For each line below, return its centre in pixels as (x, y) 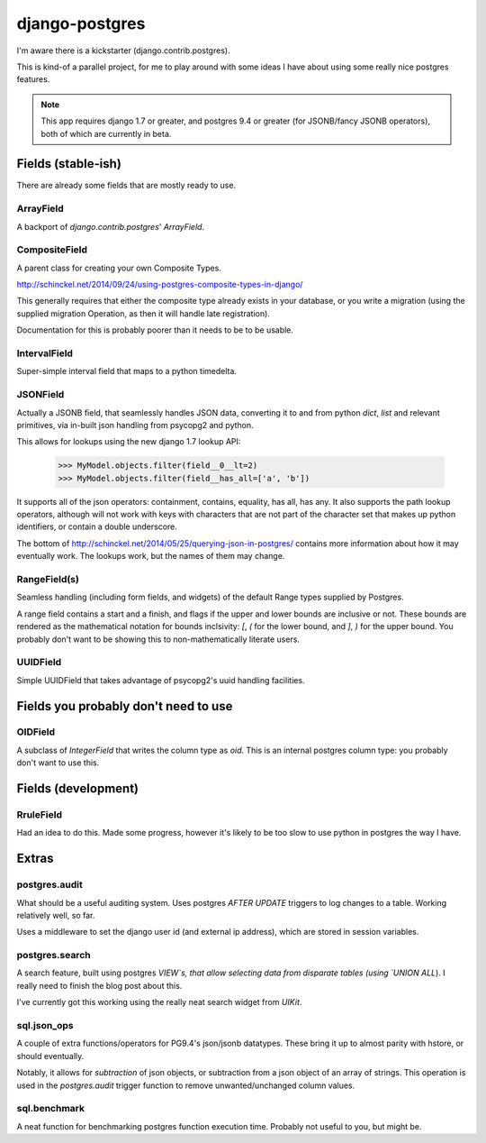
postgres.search (54, 956)
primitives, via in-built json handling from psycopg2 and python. (135, 425)
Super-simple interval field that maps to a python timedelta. (127, 371)
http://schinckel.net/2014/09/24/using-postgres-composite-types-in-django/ (160, 285)
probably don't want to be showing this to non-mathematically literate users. (158, 639)
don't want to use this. (58, 763)
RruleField (40, 815)
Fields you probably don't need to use (125, 706)
